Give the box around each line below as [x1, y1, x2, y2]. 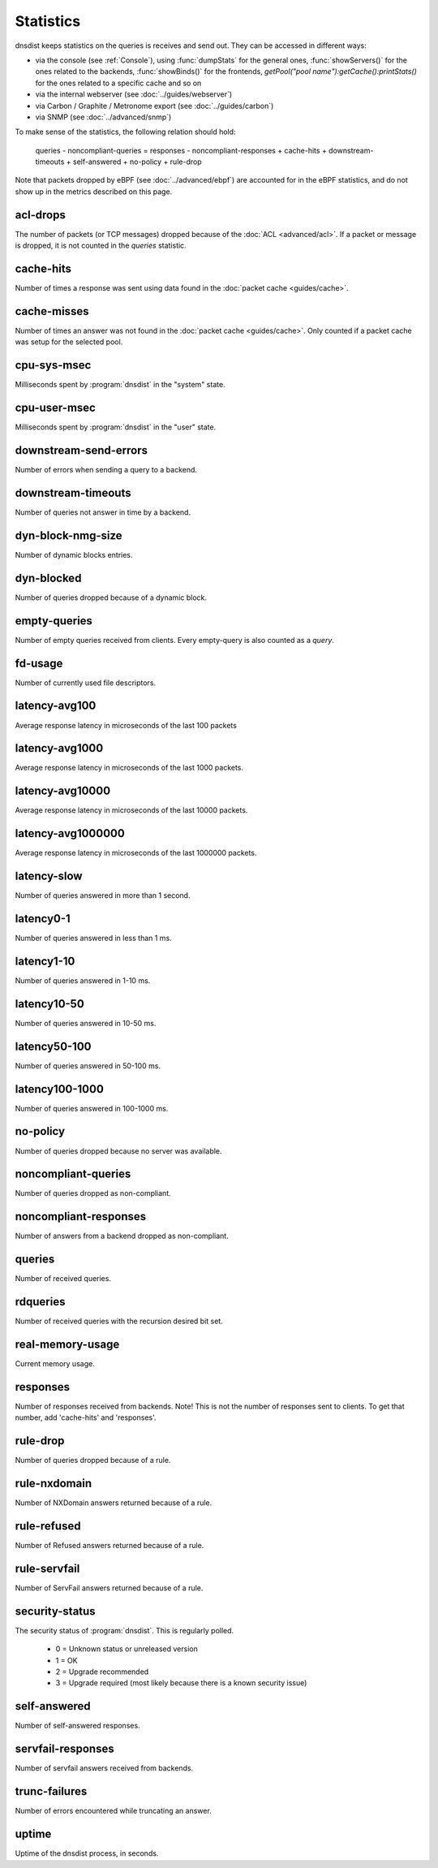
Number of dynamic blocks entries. [15, 550, 133, 559]
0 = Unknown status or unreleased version [55, 1644, 198, 1654]
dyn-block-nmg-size [15, 528, 122, 542]
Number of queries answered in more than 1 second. [15, 891, 191, 900]
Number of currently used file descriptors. [15, 678, 157, 688]
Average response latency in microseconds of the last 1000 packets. [15, 763, 243, 773]
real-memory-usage [15, 1338, 120, 1351]
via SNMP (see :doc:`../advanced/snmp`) [35, 112, 172, 122]
